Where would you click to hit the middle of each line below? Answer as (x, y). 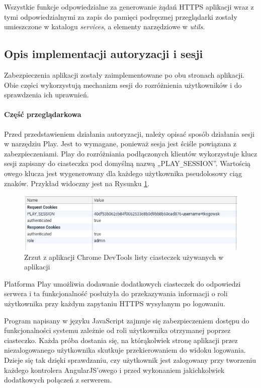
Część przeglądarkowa (43, 114)
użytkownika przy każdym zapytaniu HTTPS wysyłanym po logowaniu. (115, 303)
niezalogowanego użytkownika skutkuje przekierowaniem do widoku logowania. (125, 350)
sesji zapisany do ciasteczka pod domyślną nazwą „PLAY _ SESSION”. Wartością (127, 163)
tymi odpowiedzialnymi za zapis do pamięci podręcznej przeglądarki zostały (121, 16)
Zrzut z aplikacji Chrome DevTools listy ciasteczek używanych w (124, 257)
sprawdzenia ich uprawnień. (47, 95)
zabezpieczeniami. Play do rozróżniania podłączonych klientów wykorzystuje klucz (131, 153)
